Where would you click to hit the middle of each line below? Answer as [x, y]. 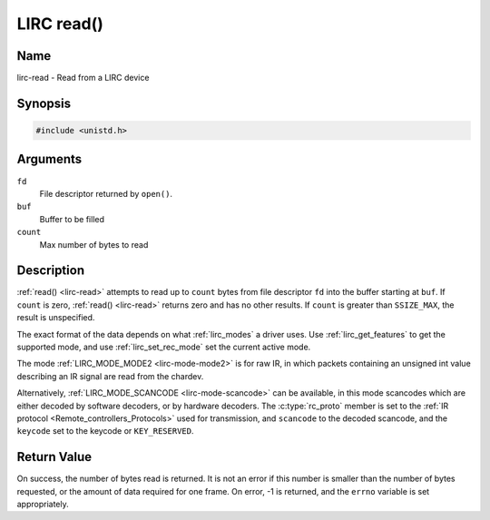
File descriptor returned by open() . [106, 193]
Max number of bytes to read [94, 244]
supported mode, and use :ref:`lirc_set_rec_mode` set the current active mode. [164, 347]
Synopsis [44, 103]
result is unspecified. [56, 318]
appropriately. [43, 505]
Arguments [49, 159]
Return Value [54, 457]
